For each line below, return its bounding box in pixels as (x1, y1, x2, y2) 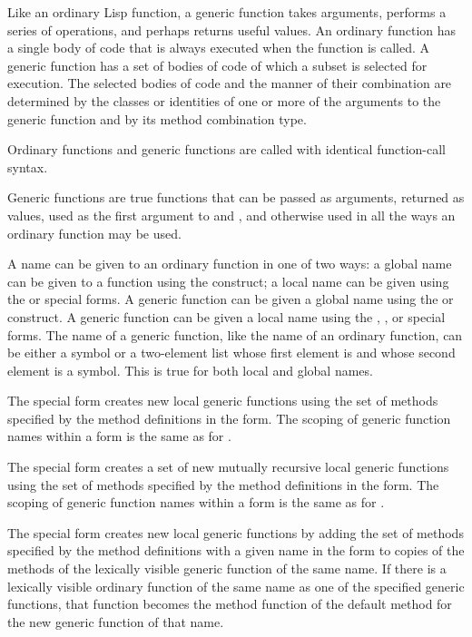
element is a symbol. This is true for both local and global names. (7, 360, 373, 379)
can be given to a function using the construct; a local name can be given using (7, 271, 449, 290)
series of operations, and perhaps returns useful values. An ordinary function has (7, 20, 457, 39)
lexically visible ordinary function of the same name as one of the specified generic (7, 576, 465, 595)
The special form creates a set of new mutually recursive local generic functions (7, 457, 449, 476)
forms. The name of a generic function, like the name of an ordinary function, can (7, 325, 463, 344)
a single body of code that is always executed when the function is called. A (7, 38, 430, 57)
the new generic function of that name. (7, 612, 224, 631)
